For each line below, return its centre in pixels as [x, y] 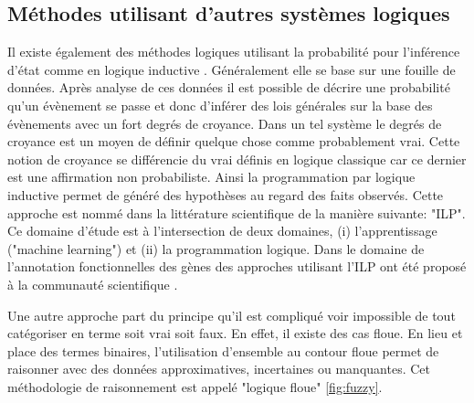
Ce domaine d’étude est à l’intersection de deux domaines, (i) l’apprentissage [222, 231]
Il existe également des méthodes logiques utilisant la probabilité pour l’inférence [234, 52]
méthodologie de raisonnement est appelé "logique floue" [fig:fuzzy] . [195, 386]
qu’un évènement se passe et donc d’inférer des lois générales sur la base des [220, 105]
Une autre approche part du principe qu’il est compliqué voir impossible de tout [232, 315]
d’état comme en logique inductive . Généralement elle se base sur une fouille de [232, 69]
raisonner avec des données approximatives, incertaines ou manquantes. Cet [219, 369]
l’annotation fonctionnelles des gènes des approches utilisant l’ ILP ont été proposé [237, 266]
